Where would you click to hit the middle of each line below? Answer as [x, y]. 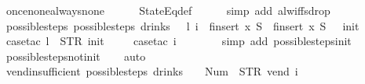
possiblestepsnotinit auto [76, 56]
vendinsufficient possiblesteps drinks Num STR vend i [152, 71]
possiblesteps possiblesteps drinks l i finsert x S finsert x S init [182, 25]
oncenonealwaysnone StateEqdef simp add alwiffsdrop [168, 10]
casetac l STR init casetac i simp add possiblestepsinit [179, 41]
